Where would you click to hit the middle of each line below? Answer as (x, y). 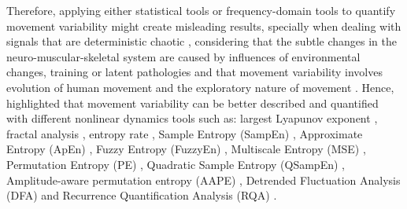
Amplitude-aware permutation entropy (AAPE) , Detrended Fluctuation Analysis (203, 180)
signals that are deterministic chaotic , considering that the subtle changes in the (202, 41)
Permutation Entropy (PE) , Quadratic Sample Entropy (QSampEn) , (176, 164)
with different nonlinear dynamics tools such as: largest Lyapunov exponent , (192, 118)
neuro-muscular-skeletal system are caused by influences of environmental (183, 56)
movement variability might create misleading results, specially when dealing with (204, 26)
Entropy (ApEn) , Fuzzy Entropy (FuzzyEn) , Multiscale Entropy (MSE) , (186, 149)
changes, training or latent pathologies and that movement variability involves (194, 72)
